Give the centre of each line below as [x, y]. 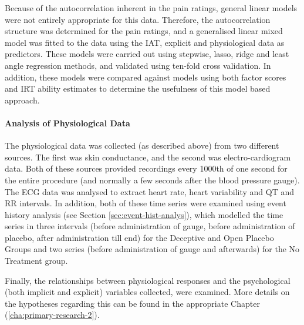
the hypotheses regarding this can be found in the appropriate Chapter [132, 303]
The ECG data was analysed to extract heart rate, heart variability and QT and [149, 191]
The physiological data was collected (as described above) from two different [142, 145]
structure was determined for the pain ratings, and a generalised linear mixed [144, 31]
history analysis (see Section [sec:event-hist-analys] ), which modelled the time [144, 214]
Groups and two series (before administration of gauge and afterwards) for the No [152, 249]
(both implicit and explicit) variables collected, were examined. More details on [147, 292]
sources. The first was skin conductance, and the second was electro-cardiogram [148, 157]
